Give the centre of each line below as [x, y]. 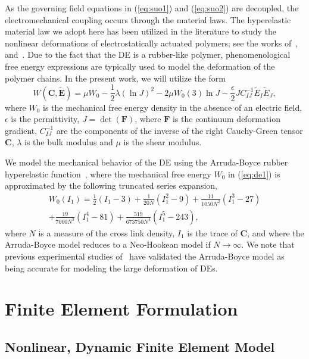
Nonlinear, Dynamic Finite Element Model [140, 346]
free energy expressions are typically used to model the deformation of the [140, 66]
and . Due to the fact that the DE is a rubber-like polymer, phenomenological [148, 54]
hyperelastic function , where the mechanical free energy [108, 174]
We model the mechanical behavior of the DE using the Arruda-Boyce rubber [146, 162]
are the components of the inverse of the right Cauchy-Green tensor [180, 130]
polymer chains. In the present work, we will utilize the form [115, 78]
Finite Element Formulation [121, 309]
